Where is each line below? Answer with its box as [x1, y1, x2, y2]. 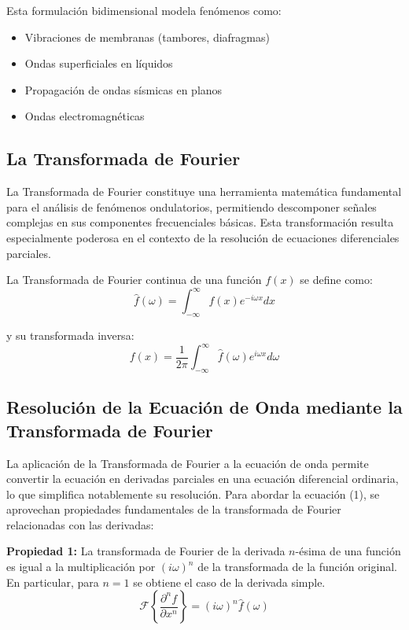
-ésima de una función [295, 543, 401, 559]
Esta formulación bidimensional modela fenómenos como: [6, 2, 282, 18]
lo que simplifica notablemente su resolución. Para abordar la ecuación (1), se [6, 485, 380, 502]
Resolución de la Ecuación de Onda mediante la [6, 395, 403, 419]
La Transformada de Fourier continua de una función [6, 271, 262, 288]
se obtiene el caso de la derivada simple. [133, 573, 326, 590]
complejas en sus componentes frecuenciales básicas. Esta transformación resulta [6, 214, 394, 230]
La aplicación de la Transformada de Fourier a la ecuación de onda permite [6, 455, 369, 471]
